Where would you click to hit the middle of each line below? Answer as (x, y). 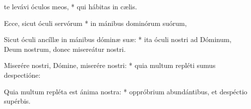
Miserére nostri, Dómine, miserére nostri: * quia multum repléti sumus (110, 65)
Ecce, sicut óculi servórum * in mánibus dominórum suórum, (95, 23)
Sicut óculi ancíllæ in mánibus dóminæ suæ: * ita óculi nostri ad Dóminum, (118, 39)
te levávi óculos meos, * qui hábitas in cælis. (71, 6)
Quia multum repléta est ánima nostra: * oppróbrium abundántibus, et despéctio (126, 91)
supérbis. (17, 101)
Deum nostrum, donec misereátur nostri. (65, 49)
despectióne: (22, 75)
